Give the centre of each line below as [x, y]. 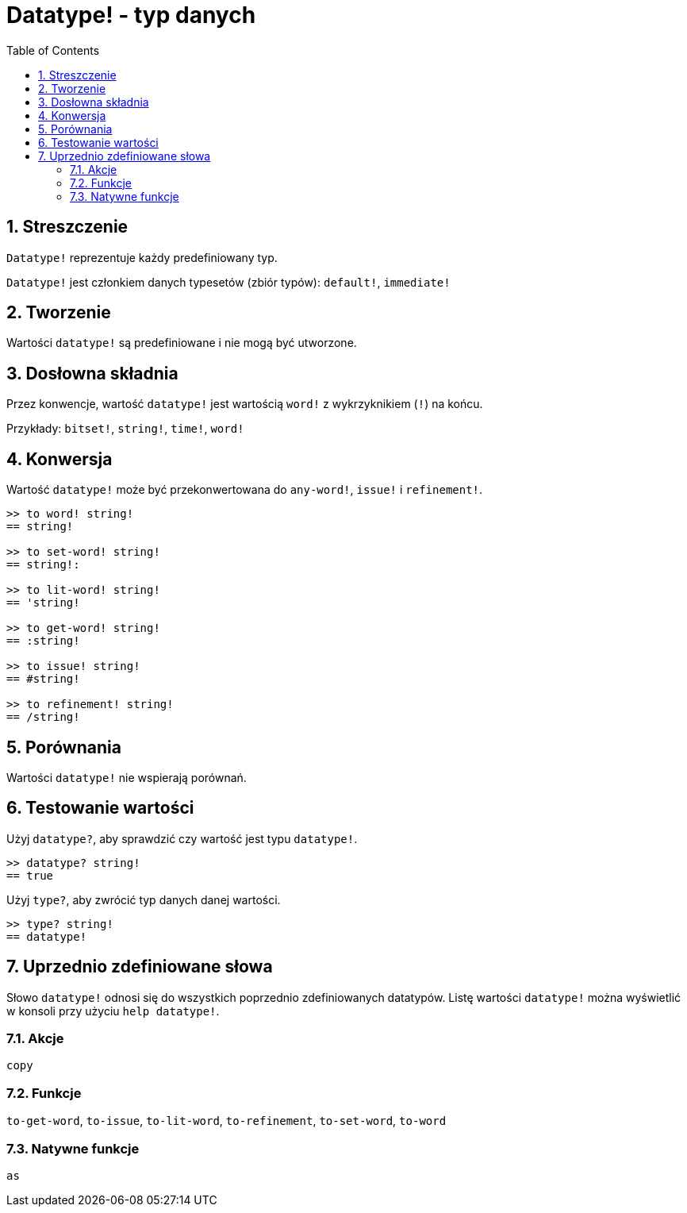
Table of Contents [53, 50]
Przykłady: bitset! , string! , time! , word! [125, 429]
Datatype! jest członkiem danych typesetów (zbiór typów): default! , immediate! [228, 282]
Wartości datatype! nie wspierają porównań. [127, 777]
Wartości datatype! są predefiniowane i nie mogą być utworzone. [182, 343]
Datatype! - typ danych [131, 15]
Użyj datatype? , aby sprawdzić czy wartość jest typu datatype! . [182, 838]
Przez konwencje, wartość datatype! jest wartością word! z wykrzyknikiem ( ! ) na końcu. [245, 404]
